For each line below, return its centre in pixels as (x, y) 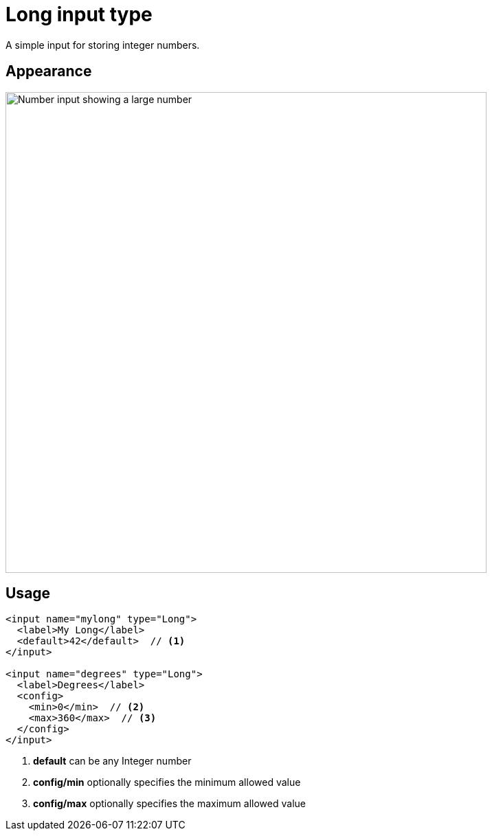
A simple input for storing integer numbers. (103, 45)
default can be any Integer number (112, 761)
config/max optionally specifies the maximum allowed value (169, 804)
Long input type (79, 14)
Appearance (49, 71)
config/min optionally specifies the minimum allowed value (167, 782)
